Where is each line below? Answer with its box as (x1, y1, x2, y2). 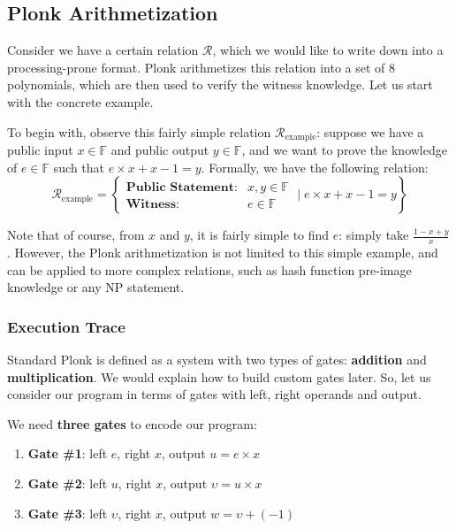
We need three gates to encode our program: (7, 414, 257, 433)
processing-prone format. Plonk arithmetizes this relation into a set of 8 (7, 57, 396, 76)
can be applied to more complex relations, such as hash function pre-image (7, 260, 412, 279)
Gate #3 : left (27, 503, 108, 522)
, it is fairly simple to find (189, 226, 330, 244)
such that (53, 157, 105, 176)
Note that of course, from (7, 226, 145, 244)
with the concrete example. (7, 92, 154, 111)
